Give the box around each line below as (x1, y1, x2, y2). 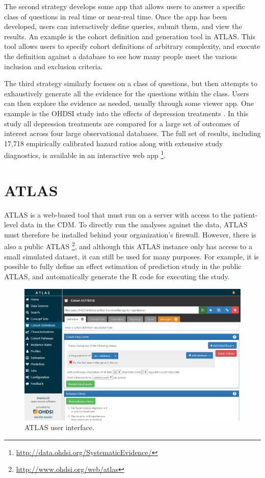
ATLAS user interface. (24, 422, 94, 433)
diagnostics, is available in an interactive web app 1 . (4, 148, 166, 160)
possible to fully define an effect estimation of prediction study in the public (4, 261, 242, 272)
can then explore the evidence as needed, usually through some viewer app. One (4, 98, 254, 109)
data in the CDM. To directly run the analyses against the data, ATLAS (20, 219, 248, 230)
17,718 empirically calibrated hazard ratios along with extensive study (4, 138, 223, 148)
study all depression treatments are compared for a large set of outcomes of (4, 118, 240, 128)
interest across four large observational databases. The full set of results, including (4, 128, 261, 139)
